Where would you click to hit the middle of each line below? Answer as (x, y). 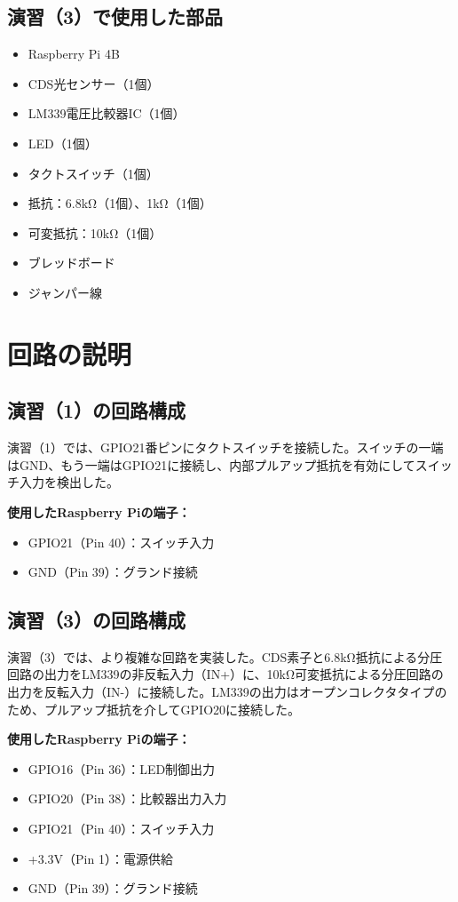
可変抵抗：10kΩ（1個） (95, 232)
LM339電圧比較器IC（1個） (107, 113)
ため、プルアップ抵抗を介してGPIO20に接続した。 (154, 709)
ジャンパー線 (65, 292)
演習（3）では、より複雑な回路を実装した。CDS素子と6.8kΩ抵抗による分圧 (225, 656)
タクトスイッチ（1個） (93, 173)
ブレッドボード (71, 263)
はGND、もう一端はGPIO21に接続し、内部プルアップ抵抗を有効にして (211, 464)
